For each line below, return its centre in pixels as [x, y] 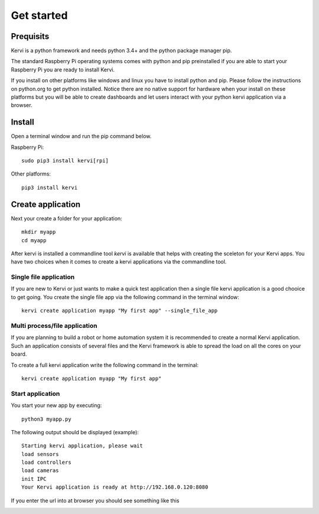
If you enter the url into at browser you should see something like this [95, 500]
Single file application [43, 277]
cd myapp [34, 240]
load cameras [40, 471]
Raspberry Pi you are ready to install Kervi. [63, 69]
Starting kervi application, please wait [82, 446]
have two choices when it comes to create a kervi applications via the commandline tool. [119, 262]
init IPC [34, 479]
